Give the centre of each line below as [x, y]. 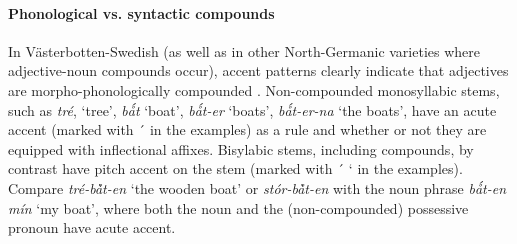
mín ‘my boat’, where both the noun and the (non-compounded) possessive [238, 207]
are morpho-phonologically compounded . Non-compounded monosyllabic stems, [254, 89]
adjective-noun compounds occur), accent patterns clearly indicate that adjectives [258, 70]
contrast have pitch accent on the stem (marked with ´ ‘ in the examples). [235, 168]
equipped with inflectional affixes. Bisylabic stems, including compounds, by [241, 148]
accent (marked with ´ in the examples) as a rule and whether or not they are [247, 129]
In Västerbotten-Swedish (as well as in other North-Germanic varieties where [244, 50]
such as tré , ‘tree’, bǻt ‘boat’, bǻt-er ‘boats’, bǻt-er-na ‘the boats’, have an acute [252, 109]
